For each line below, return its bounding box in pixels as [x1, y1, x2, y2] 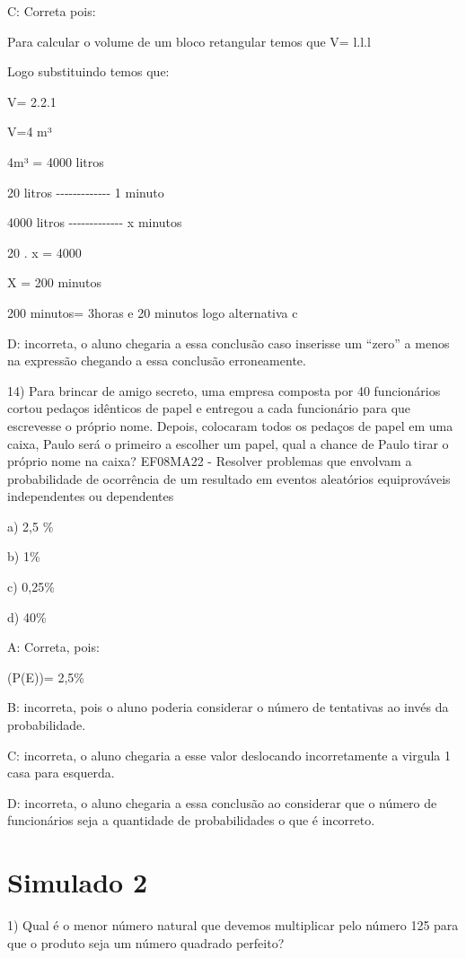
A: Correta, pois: [7, 637, 100, 656]
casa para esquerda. [7, 763, 115, 782]
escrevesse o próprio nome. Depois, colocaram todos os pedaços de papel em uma [7, 416, 453, 435]
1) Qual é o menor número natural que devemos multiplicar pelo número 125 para [7, 916, 459, 935]
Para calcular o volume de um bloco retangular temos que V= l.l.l [7, 31, 371, 50]
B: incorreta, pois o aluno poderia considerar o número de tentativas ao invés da [7, 698, 449, 716]
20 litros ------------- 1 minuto [7, 182, 164, 201]
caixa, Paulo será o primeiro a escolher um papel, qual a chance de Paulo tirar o [7, 434, 449, 453]
